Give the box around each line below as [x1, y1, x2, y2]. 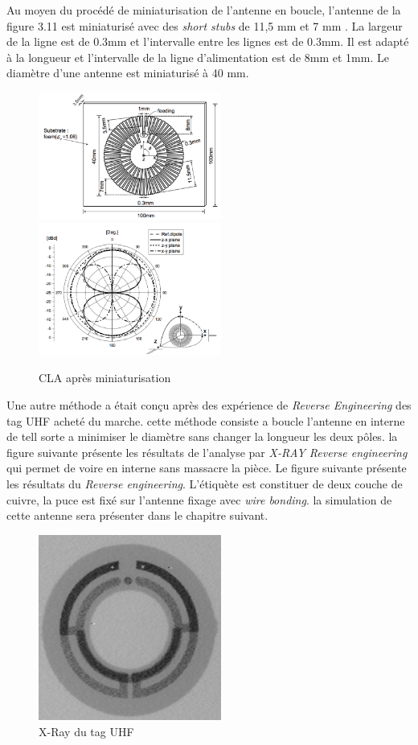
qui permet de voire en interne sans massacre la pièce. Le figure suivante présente [6, 459, 407, 476]
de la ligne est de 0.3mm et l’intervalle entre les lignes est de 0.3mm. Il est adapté [6, 33, 409, 50]
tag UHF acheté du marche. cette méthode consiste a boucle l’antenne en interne [6, 412, 405, 429]
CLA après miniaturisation [39, 369, 171, 386]
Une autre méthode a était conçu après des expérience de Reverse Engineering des [6, 397, 412, 414]
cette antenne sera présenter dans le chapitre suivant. [6, 507, 268, 524]
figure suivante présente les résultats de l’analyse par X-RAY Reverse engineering [6, 443, 408, 460]
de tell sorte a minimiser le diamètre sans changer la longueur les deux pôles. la [6, 428, 398, 445]
